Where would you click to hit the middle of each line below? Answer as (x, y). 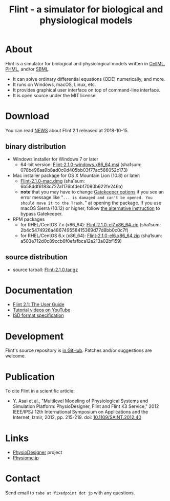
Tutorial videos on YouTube (41, 310)
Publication (30, 377)
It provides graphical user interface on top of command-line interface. (86, 90)
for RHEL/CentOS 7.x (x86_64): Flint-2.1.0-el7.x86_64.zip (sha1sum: (91, 224)
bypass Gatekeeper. (41, 213)
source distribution (36, 257)
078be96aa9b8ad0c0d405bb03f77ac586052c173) (74, 170)
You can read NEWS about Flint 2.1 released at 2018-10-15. (67, 130)
